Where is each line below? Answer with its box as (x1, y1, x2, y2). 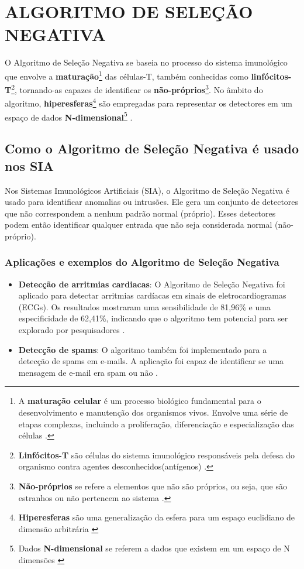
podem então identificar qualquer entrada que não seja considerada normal (5, 218, 272, 231)
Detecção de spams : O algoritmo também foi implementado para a (18, 343, 267, 355)
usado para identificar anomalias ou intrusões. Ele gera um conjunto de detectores (5, 196, 299, 208)
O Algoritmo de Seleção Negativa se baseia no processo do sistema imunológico (5, 56, 288, 68)
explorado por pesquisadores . (18, 324, 125, 336)
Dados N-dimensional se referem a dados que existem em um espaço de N (18, 542, 290, 554)
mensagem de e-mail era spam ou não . (18, 366, 158, 378)
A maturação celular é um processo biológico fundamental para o (18, 395, 261, 407)
